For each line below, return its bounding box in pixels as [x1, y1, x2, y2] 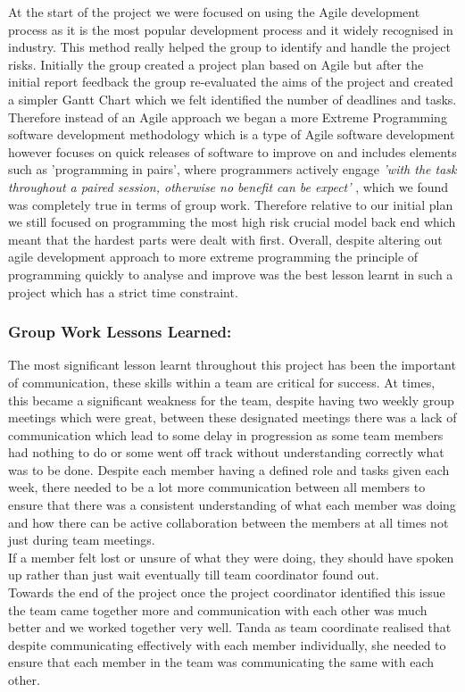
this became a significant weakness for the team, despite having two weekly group [8, 390, 454, 409]
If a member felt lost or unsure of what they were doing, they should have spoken [8, 547, 454, 566]
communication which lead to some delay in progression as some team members [8, 425, 444, 444]
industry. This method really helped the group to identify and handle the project [8, 38, 451, 56]
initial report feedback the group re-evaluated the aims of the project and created [8, 72, 453, 91]
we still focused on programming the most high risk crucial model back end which [8, 213, 456, 231]
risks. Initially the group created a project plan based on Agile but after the [8, 54, 424, 73]
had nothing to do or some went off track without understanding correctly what [8, 443, 444, 462]
